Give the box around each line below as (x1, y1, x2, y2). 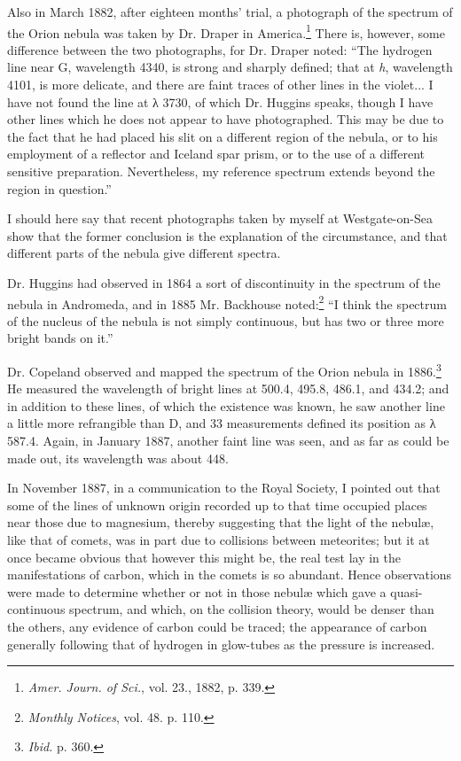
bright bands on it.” (7, 329, 113, 347)
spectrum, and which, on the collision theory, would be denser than (69, 600, 434, 618)
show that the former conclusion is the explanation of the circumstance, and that (7, 226, 448, 245)
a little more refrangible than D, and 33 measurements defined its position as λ (7, 414, 436, 432)
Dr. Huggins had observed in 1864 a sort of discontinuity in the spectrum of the (7, 273, 441, 291)
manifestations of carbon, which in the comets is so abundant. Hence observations (7, 565, 452, 584)
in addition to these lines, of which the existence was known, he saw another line (7, 396, 445, 415)
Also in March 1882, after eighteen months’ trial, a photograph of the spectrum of (7, 3, 453, 20)
